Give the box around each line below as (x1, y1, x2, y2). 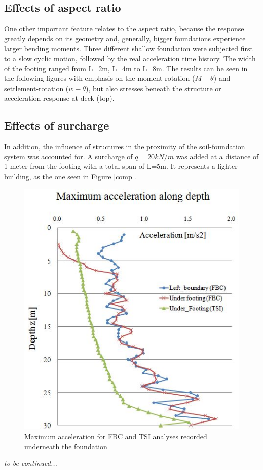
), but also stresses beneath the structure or (86, 82, 221, 93)
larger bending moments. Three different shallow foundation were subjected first (4, 43, 253, 54)
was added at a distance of (176, 151, 259, 161)
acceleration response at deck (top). (4, 93, 115, 103)
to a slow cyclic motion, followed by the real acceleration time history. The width (4, 53, 256, 63)
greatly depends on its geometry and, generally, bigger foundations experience (4, 33, 246, 44)
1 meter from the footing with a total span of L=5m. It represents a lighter (4, 161, 238, 172)
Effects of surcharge (4, 117, 109, 133)
